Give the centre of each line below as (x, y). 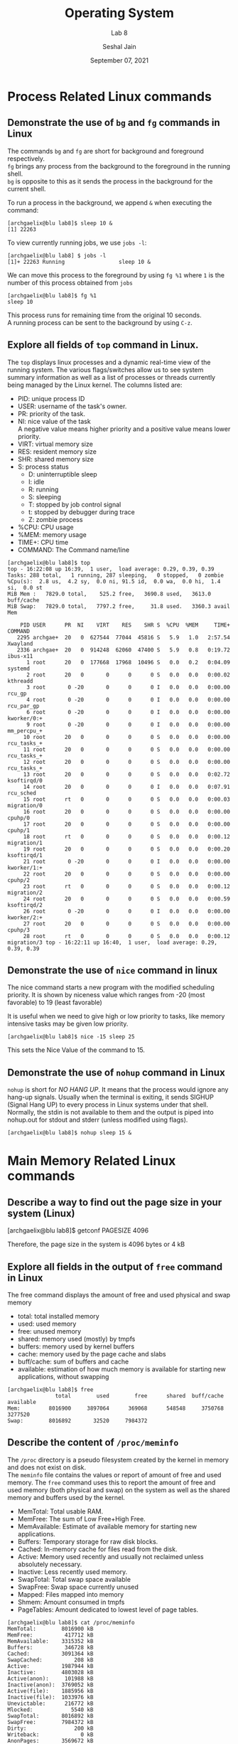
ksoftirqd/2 (25, 905)
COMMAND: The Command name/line (74, 550)
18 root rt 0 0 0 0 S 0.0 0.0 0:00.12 (127, 836)
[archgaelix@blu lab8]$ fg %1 (52, 296)
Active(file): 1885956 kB (50, 1691)
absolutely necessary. (50, 1564)
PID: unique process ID (51, 398)
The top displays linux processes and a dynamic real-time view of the (109, 362)
